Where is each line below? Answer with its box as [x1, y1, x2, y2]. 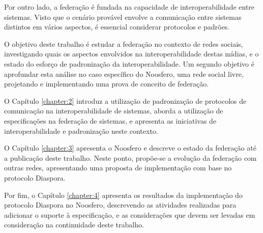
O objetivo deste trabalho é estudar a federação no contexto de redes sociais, [4, 38, 243, 49]
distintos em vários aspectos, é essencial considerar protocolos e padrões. [4, 21, 230, 32]
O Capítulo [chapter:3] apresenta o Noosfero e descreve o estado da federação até [4, 142, 256, 153]
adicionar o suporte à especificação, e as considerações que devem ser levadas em [4, 209, 255, 220]
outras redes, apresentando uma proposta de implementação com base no [4, 162, 232, 173]
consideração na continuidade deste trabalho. [4, 219, 144, 230]
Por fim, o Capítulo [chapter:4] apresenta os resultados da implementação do [4, 189, 243, 200]
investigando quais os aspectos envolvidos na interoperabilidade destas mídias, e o [4, 48, 259, 59]
